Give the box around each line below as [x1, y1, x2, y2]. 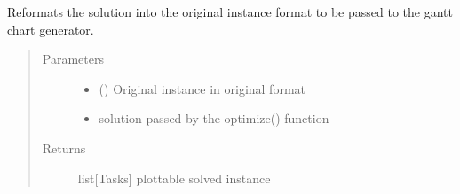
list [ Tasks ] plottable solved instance [77, 168, 271, 187]
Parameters [42, 50, 104, 68]
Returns [42, 138, 86, 157]
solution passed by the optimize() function [99, 109, 329, 128]
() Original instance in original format [99, 79, 305, 97]
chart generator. [7, 19, 94, 38]
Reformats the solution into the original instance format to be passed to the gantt [7, 3, 453, 20]
